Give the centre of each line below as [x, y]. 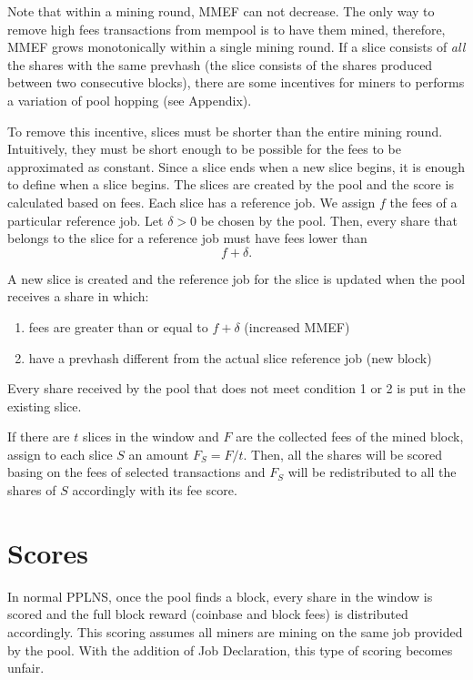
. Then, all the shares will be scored [343, 454]
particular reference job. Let [86, 220]
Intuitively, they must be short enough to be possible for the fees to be [204, 149]
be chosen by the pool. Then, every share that [329, 220]
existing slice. [45, 406]
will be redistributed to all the [372, 472]
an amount [159, 454]
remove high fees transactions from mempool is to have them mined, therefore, [226, 29]
